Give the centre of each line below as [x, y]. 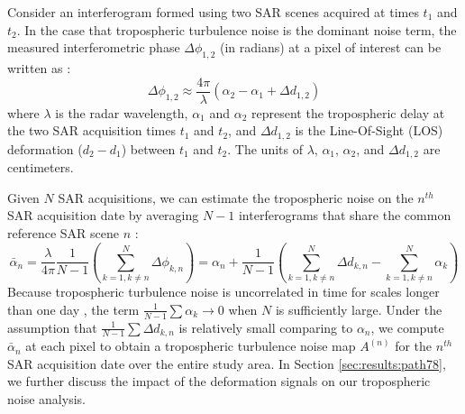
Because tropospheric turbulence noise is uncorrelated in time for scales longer [223, 292]
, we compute [407, 327]
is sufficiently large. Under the [359, 309]
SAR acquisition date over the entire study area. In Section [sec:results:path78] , [227, 363]
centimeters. [41, 167]
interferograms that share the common [345, 215]
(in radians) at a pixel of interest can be [330, 47]
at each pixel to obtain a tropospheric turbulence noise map [191, 346]
